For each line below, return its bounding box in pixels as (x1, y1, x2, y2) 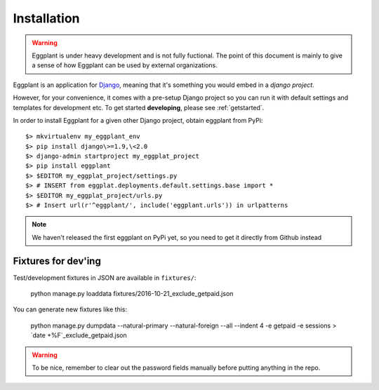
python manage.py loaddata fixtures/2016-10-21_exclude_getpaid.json (30, 290, 234, 298)
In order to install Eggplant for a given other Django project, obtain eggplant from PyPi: (13, 116, 263, 124)
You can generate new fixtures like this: (13, 305, 128, 314)
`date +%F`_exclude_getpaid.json (30, 331, 127, 339)
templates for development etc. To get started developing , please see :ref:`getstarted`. (13, 103, 265, 112)
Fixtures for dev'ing (13, 255, 101, 267)
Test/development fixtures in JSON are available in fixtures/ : (13, 274, 197, 282)
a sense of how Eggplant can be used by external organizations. (32, 61, 218, 69)
